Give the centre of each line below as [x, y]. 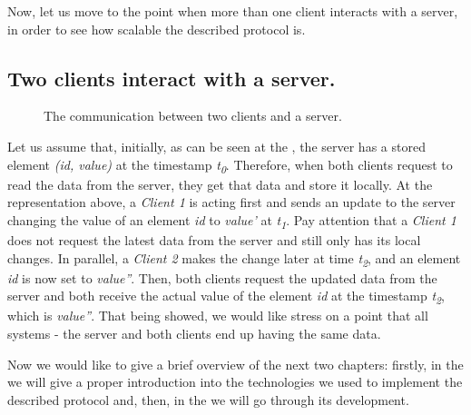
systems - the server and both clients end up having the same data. [194, 334]
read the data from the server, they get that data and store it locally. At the [220, 184]
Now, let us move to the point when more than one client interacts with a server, [233, 11]
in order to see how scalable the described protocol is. [157, 29]
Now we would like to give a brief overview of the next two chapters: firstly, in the [235, 364]
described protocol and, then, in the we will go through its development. [208, 399]
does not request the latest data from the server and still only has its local [214, 240]
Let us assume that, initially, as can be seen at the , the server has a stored [216, 146]
